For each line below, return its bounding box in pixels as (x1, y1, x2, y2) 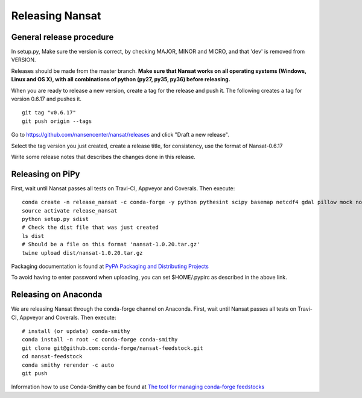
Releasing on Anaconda (11, 290, 103, 300)
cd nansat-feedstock (22, 353, 83, 360)
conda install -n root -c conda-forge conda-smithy (22, 336, 178, 343)
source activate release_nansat (22, 207, 118, 214)
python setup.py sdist (22, 216, 89, 223)
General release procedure (11, 32, 114, 42)
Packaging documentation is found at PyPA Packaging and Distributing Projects (11, 263, 209, 270)
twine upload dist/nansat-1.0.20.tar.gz (22, 249, 143, 256)
